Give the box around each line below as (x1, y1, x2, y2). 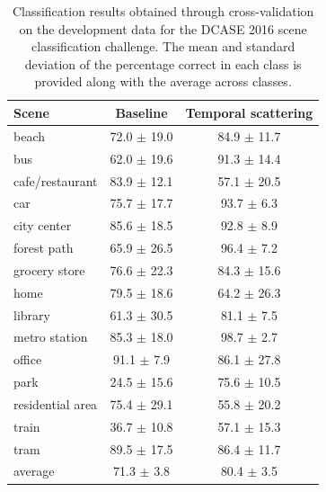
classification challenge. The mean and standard (31, 37, 295, 56)
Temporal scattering (185, 103, 313, 121)
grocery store (13, 260, 85, 279)
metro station (13, 327, 88, 346)
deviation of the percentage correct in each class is (24, 54, 302, 73)
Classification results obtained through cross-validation (12, 2, 314, 20)
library (13, 305, 50, 324)
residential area (13, 394, 98, 413)
